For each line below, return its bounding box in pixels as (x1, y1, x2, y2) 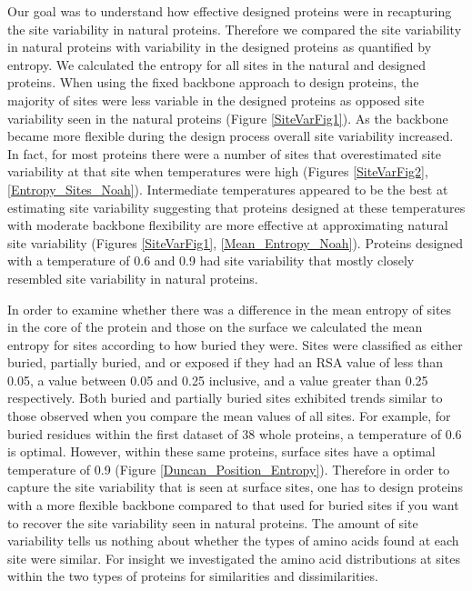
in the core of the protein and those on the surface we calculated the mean (7, 317, 423, 336)
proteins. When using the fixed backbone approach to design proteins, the (7, 73, 419, 92)
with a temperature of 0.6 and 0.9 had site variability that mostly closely (7, 251, 415, 270)
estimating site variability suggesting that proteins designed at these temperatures (7, 197, 466, 216)
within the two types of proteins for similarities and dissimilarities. (7, 566, 378, 586)
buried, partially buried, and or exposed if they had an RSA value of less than (7, 353, 443, 372)
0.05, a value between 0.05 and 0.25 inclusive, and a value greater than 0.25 (7, 370, 428, 389)
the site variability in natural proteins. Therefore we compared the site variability (7, 19, 462, 38)
